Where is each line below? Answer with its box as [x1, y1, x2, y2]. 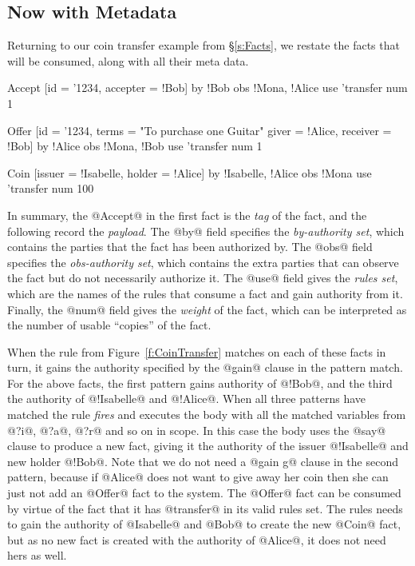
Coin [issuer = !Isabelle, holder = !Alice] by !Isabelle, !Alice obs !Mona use [7, 164, 372, 181]
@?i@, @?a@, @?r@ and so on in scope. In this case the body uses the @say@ [7, 421, 386, 438]
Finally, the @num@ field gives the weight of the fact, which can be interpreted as [7, 301, 407, 317]
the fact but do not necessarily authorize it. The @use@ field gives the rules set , [7, 269, 398, 286]
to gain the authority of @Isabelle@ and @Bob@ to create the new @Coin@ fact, [7, 516, 401, 532]
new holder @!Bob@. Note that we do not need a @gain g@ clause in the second [7, 452, 398, 469]
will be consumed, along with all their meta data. [7, 52, 249, 69]
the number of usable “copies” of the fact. [7, 317, 211, 333]
